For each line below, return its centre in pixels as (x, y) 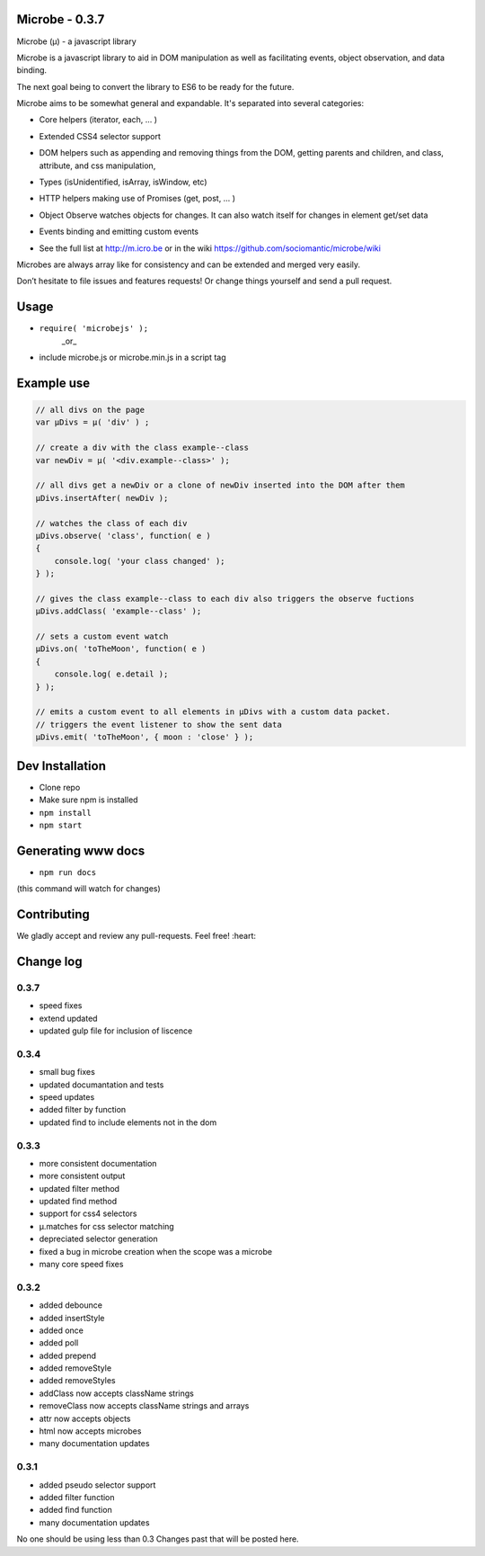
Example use (53, 383)
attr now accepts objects (85, 1418)
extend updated (68, 1018)
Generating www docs (81, 850)
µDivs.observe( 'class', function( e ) (123, 536)
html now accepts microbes (90, 1431)
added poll (59, 1343)
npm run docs (68, 872)
